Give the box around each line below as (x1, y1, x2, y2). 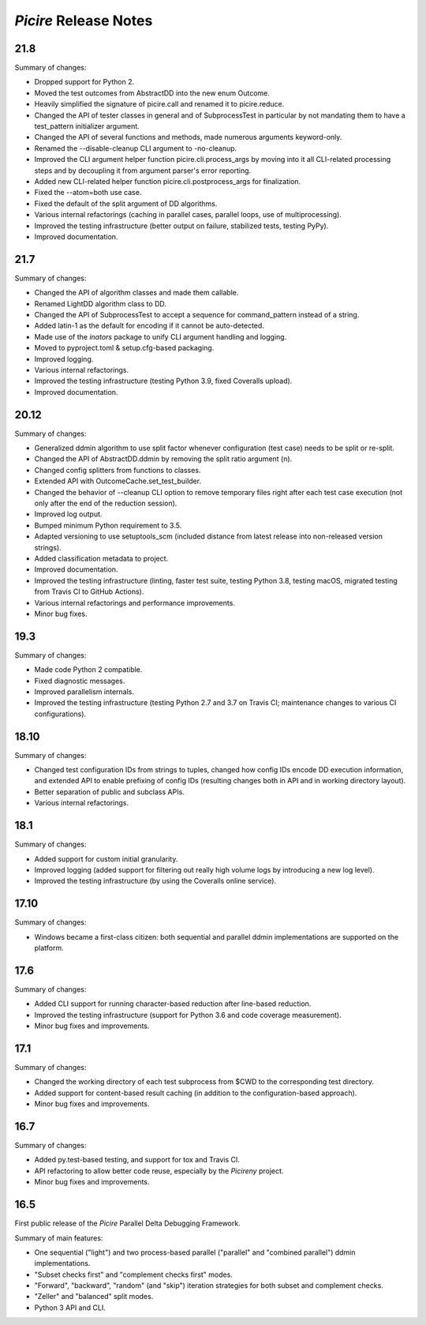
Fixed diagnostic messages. (34, 676, 125, 685)
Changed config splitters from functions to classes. (34, 465, 201, 475)
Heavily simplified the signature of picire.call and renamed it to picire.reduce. (34, 99, 285, 109)
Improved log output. (34, 509, 103, 519)
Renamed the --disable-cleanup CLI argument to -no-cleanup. (34, 143, 237, 153)
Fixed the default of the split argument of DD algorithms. (34, 198, 218, 208)
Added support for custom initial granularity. (34, 854, 178, 864)
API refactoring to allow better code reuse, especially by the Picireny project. (34, 1165, 284, 1176)
